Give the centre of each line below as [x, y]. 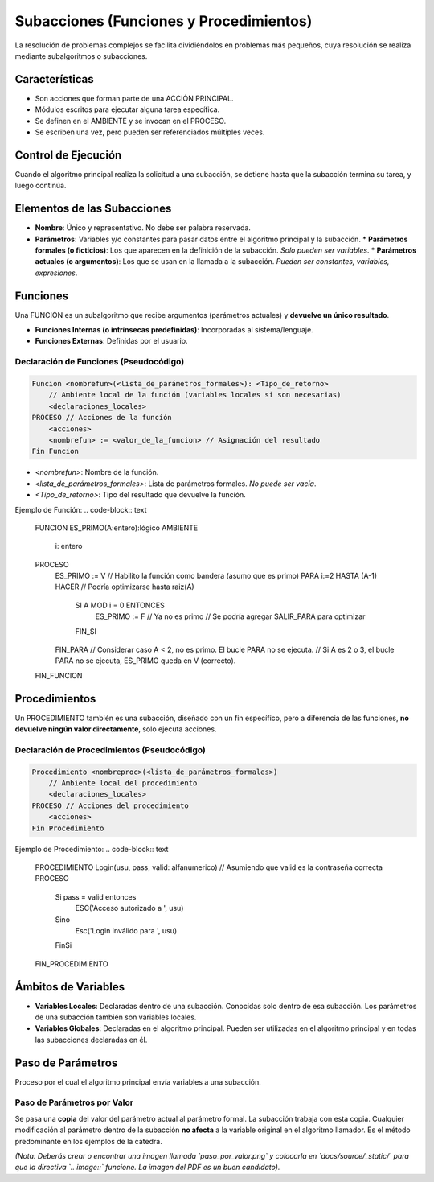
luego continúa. [41, 186]
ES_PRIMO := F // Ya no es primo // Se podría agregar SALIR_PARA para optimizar [230, 616]
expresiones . [56, 273]
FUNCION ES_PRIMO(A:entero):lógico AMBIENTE [117, 528]
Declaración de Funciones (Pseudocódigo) [100, 362]
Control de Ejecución [68, 155]
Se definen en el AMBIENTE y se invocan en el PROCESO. [131, 121]
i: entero [69, 546]
